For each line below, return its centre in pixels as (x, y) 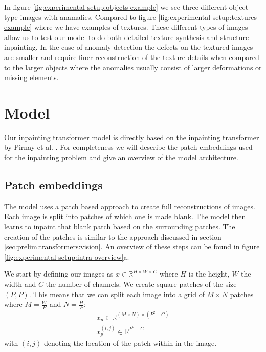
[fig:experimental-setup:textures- (209, 17)
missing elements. (31, 77)
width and (20, 284)
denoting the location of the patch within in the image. (130, 343)
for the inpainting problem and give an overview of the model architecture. (121, 157)
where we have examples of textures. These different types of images (141, 27)
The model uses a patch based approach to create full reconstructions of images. (130, 206)
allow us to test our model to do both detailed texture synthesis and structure (127, 37)
